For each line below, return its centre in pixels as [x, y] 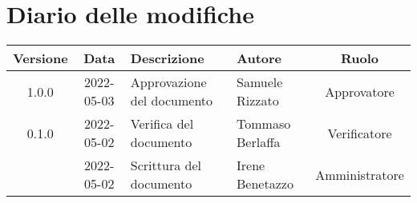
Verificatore [360, 133]
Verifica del [162, 124]
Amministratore [360, 174]
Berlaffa [259, 142]
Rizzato [258, 101]
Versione [40, 58]
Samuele [260, 82]
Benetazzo [265, 184]
